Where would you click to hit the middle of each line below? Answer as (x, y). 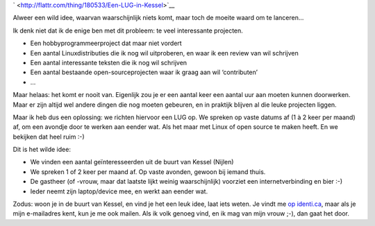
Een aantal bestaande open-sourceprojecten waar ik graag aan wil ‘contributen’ (144, 72)
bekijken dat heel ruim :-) (49, 137)
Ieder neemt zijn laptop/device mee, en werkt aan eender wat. (119, 191)
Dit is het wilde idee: (42, 150)
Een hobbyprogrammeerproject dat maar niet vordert (106, 43)
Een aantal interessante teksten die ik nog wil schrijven (109, 62)
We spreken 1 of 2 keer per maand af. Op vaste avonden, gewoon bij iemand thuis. (148, 172)
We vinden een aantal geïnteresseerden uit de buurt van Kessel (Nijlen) (132, 162)
